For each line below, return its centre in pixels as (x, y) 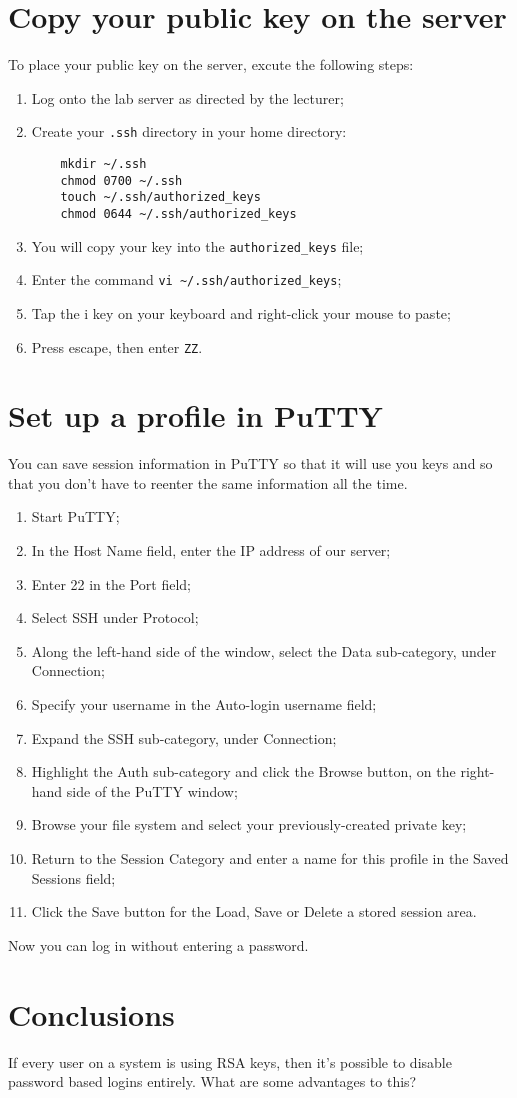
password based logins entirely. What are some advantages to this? (212, 1081)
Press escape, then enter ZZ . (117, 346)
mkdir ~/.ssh (103, 163)
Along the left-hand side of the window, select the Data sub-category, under (264, 650)
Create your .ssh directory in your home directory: (189, 131)
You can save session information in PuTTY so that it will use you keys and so (250, 463)
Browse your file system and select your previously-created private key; (249, 824)
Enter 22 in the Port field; (111, 583)
